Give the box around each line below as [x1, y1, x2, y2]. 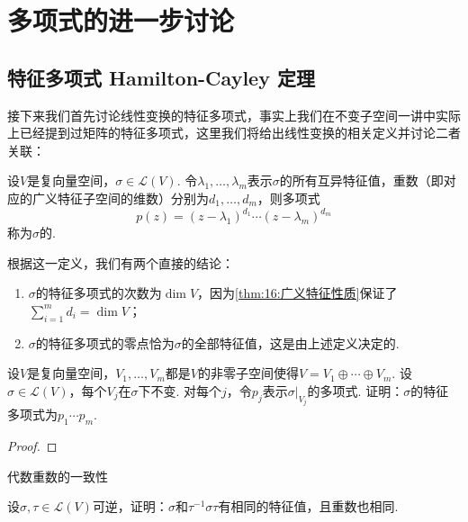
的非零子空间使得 [197, 364, 299, 382]
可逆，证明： [92, 497, 168, 516]
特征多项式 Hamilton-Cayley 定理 [7, 63, 315, 91]
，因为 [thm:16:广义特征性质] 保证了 [197, 283, 398, 302]
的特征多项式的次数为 [35, 283, 162, 302]
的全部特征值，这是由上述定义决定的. [181, 333, 400, 352]
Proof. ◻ [7, 436, 58, 455]
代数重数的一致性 [7, 466, 108, 485]
